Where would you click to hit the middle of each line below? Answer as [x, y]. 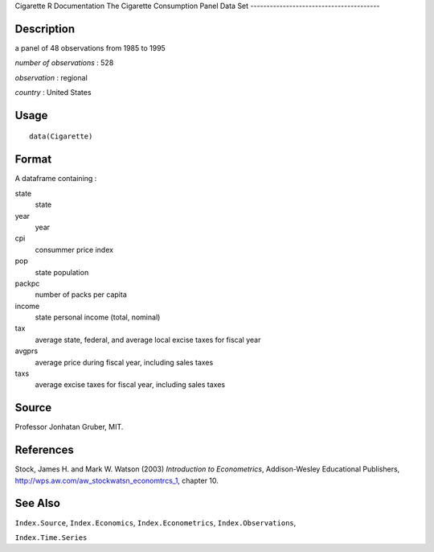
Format [33, 160]
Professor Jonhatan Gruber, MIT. [69, 427]
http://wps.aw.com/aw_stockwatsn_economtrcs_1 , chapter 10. [117, 480]
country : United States [53, 93]
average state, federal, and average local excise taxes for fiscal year [148, 340]
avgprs [27, 351]
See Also [37, 503]
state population [62, 272]
